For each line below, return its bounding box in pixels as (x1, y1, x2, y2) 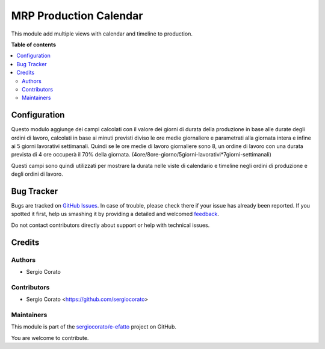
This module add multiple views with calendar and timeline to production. (11, 30, 193, 37)
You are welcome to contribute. (11, 334, 89, 341)
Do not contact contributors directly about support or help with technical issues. (11, 221, 210, 229)
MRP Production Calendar (11, 9, 143, 22)
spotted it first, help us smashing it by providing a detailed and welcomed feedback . (11, 211, 220, 218)
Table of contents (11, 41, 57, 48)
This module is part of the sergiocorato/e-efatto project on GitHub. (11, 323, 177, 330)
